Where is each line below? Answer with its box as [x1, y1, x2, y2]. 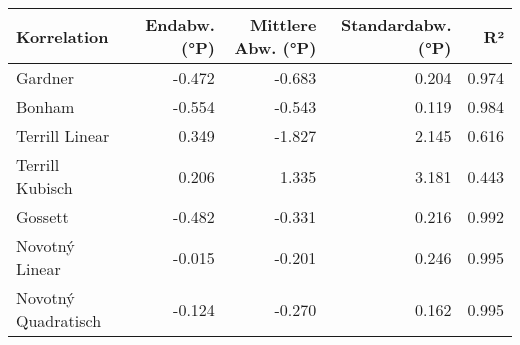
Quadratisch [16, 309, 102, 332]
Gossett [16, 205, 69, 228]
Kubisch [16, 176, 73, 199]
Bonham [16, 95, 75, 118]
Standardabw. [340, 13, 452, 36]
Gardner [16, 66, 75, 89]
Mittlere [249, 13, 317, 36]
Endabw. [145, 13, 215, 36]
